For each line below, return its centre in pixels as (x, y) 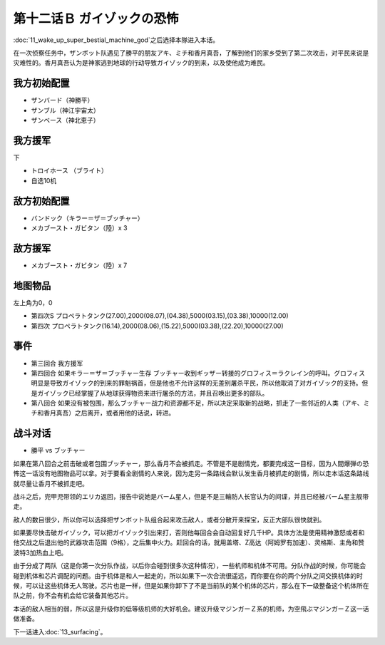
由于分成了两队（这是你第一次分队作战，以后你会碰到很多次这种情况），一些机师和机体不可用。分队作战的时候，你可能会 (190, 566)
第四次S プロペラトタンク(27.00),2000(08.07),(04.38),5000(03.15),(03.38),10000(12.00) (160, 316)
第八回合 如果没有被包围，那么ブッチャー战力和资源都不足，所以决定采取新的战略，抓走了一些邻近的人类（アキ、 (197, 403)
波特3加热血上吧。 (40, 552)
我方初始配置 (41, 83)
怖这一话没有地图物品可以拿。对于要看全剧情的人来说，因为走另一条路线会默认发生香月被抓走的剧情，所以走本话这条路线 (191, 473)
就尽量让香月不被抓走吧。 (51, 483)
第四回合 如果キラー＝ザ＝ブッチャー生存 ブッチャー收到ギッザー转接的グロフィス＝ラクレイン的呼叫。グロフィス (198, 373)
